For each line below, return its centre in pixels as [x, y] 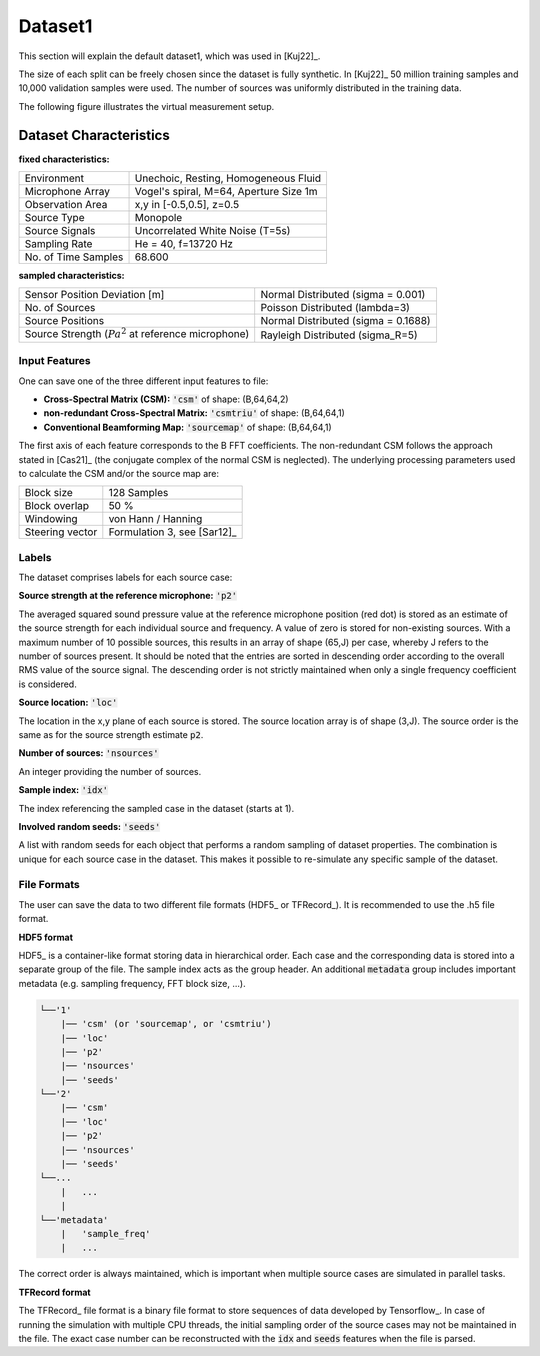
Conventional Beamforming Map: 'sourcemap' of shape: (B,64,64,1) [187, 427]
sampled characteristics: [71, 276]
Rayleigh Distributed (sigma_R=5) [339, 335]
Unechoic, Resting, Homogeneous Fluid [228, 178]
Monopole [158, 218]
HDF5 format [46, 937]
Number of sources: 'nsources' [88, 753]
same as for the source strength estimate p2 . [111, 734]
